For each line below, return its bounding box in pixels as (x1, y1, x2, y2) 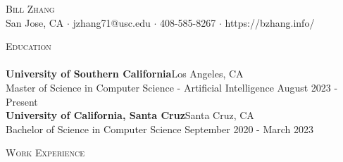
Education (6, 39, 51, 54)
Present (6, 94, 38, 108)
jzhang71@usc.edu (73, 15, 151, 30)
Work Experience (6, 145, 85, 160)
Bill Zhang (6, 1, 55, 15)
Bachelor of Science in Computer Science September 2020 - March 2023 (6, 121, 314, 136)
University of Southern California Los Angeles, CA (6, 66, 244, 81)
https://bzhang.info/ (225, 15, 315, 30)
